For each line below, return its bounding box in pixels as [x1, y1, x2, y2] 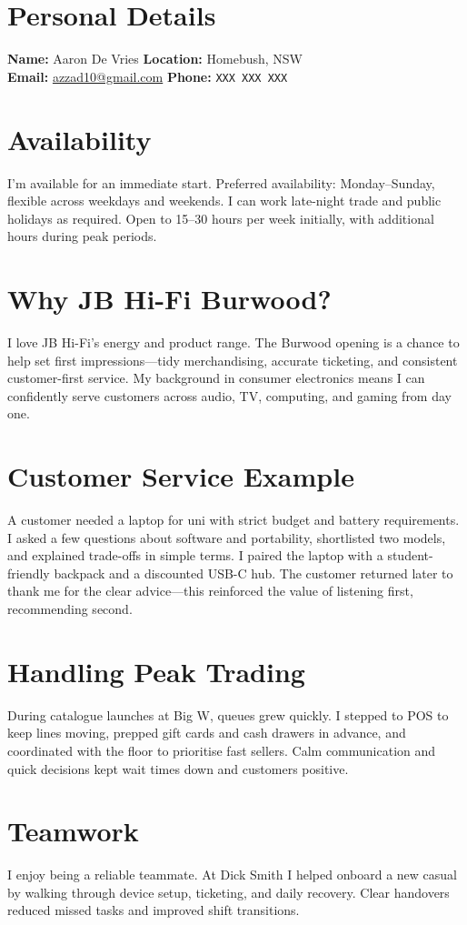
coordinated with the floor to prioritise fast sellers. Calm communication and [7, 740, 436, 759]
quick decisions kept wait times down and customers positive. [7, 759, 349, 778]
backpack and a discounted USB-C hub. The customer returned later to [54, 563, 453, 582]
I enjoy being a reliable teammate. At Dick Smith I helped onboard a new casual [7, 865, 457, 884]
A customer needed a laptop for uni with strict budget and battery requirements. [7, 510, 460, 529]
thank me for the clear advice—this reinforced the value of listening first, [7, 581, 413, 600]
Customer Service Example [7, 457, 354, 495]
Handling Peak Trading [7, 652, 305, 689]
